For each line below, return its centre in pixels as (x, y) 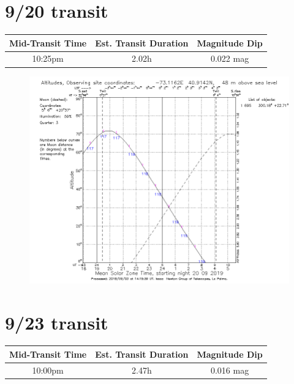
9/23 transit (57, 322)
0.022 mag (230, 58)
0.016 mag (230, 370)
